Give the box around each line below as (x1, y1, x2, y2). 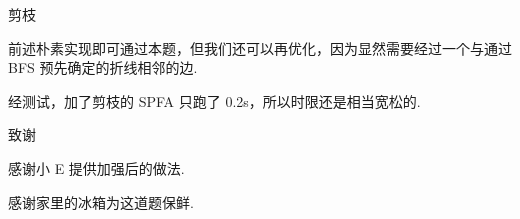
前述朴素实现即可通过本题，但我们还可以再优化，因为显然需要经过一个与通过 (8, 37, 512, 58)
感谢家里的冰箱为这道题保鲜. (8, 191, 194, 212)
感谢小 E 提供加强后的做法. (8, 157, 185, 178)
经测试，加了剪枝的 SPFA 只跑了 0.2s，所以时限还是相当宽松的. (8, 90, 421, 111)
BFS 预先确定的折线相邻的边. (8, 57, 198, 78)
